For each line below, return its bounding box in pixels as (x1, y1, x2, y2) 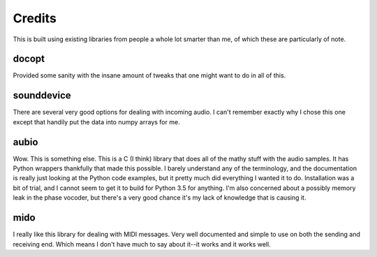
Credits (13, 10, 57, 26)
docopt (13, 53, 45, 65)
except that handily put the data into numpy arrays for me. (13, 117, 181, 126)
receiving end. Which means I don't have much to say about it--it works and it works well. (13, 240, 272, 248)
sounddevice (13, 89, 71, 101)
